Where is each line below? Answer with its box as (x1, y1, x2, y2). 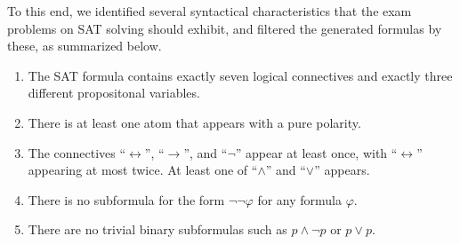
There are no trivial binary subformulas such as (28, 220, 287, 239)
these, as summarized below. (7, 36, 162, 55)
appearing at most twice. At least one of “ (28, 161, 258, 179)
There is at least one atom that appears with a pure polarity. (28, 113, 361, 131)
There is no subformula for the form (28, 190, 225, 209)
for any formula (257, 190, 342, 209)
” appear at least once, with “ (235, 143, 398, 161)
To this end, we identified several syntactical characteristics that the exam (7, 2, 412, 20)
